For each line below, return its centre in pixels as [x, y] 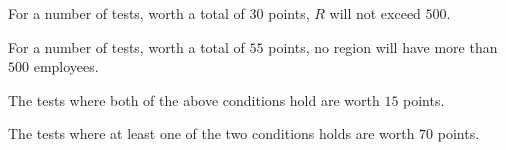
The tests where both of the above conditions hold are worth [194, 99]
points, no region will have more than [383, 46]
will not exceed [375, 13]
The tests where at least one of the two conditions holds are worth [211, 133]
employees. [66, 66]
